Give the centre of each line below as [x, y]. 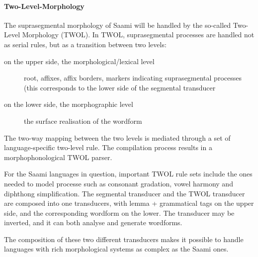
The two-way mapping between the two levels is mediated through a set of [117, 137]
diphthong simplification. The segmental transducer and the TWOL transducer [125, 193]
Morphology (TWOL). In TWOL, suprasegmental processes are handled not [138, 35]
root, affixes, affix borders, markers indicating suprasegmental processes [133, 78]
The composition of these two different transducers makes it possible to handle [124, 239]
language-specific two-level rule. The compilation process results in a [108, 147]
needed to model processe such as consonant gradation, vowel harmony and [119, 183]
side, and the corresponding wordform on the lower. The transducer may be [119, 213]
